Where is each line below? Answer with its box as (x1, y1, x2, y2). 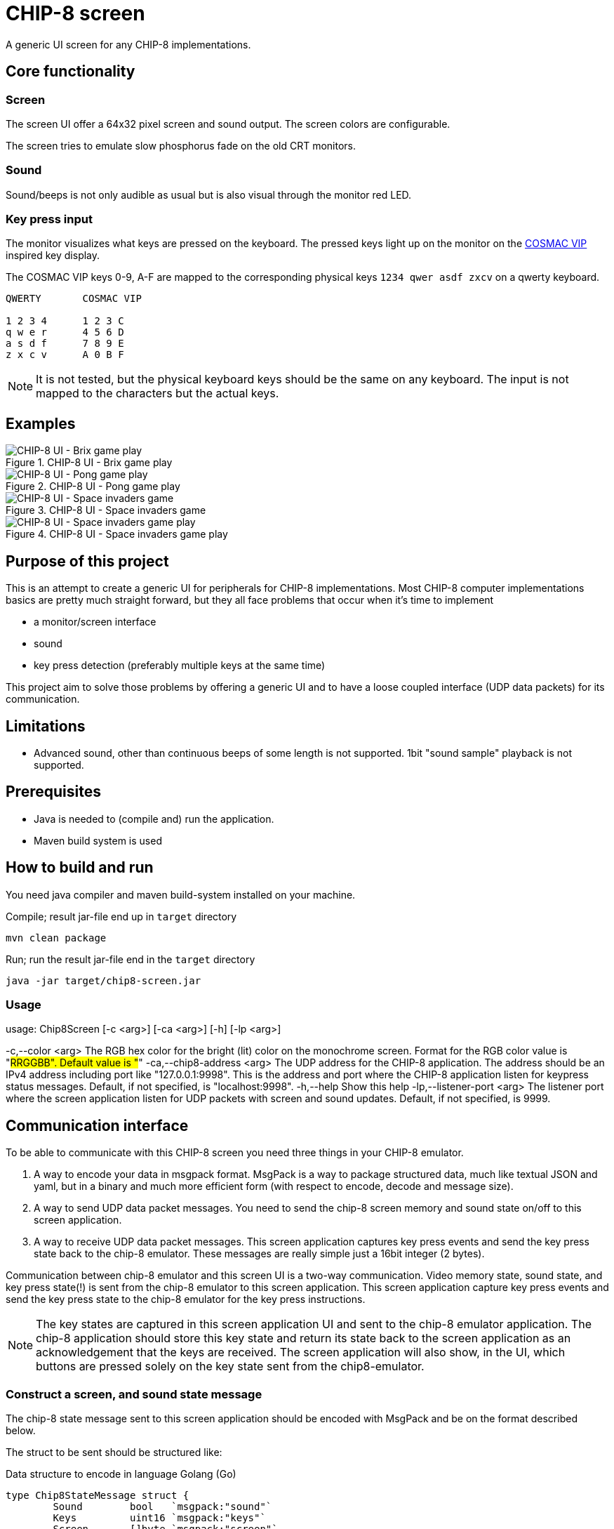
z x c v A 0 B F (6, 349, 124, 361)
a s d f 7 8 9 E (6, 338, 124, 350)
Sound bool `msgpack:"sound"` (53, 1501, 272, 1513)
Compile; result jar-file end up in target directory (6, 910, 237, 922)
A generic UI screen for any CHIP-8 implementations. (6, 38, 251, 51)
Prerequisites (6, 783, 101, 801)
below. (6, 1424, 36, 1437)
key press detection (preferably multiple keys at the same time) (34, 659, 326, 672)
